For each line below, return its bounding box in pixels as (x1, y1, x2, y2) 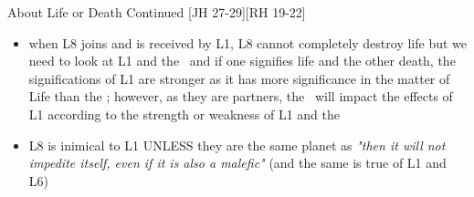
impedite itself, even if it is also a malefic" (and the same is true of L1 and (28, 153, 447, 172)
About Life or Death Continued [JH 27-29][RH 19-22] (7, 3, 306, 21)
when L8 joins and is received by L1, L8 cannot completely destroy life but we (28, 33, 467, 52)
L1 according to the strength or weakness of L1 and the (28, 104, 341, 123)
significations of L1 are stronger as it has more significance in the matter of (28, 68, 450, 88)
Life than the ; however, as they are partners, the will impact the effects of (28, 87, 453, 106)
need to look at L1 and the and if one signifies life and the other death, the (28, 51, 456, 70)
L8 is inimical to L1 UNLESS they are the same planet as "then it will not (28, 135, 446, 154)
